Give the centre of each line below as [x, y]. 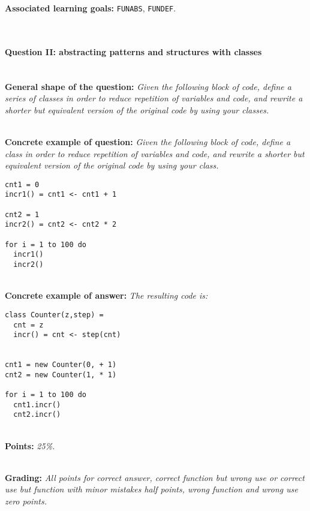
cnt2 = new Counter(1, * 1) [61, 375]
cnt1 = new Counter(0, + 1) [61, 365]
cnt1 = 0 [22, 184]
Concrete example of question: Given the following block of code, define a [148, 142]
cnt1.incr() [37, 405]
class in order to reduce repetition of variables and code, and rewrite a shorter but [155, 153]
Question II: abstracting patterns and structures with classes [133, 51]
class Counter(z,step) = [54, 315]
